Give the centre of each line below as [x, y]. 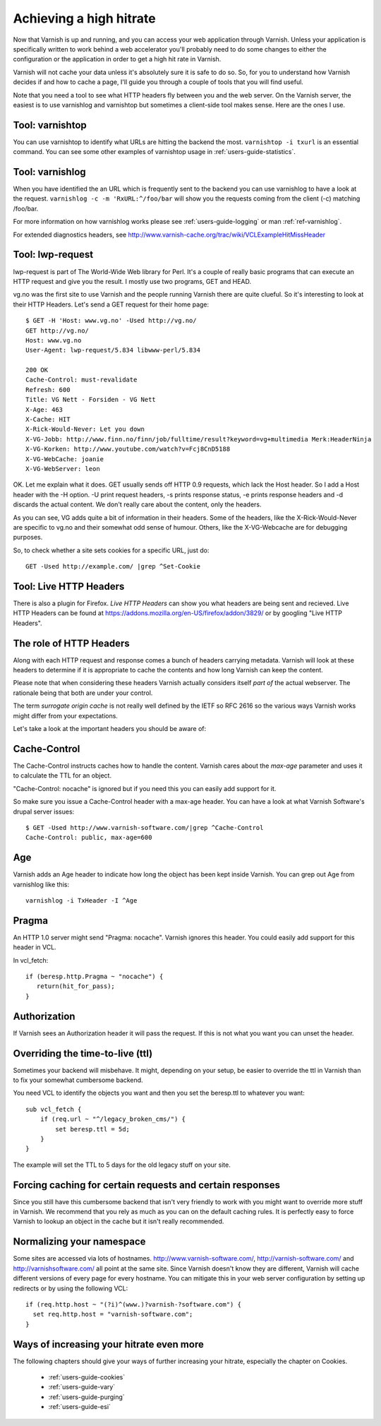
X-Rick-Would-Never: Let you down [85, 429]
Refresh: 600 [48, 390]
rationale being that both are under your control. [83, 693]
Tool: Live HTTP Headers [69, 586]
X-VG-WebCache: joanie [65, 459]
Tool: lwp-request [53, 255]
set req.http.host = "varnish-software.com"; [113, 1314]
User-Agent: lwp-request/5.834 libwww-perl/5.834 [113, 350]
